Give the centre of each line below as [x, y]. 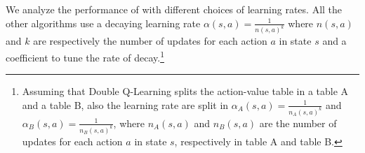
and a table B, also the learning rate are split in [125, 104]
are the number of [298, 123]
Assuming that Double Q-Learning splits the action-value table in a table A [185, 91]
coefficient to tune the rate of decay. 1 [85, 56]
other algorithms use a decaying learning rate [103, 23]
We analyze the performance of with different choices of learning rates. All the [174, 9]
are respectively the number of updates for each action [150, 41]
